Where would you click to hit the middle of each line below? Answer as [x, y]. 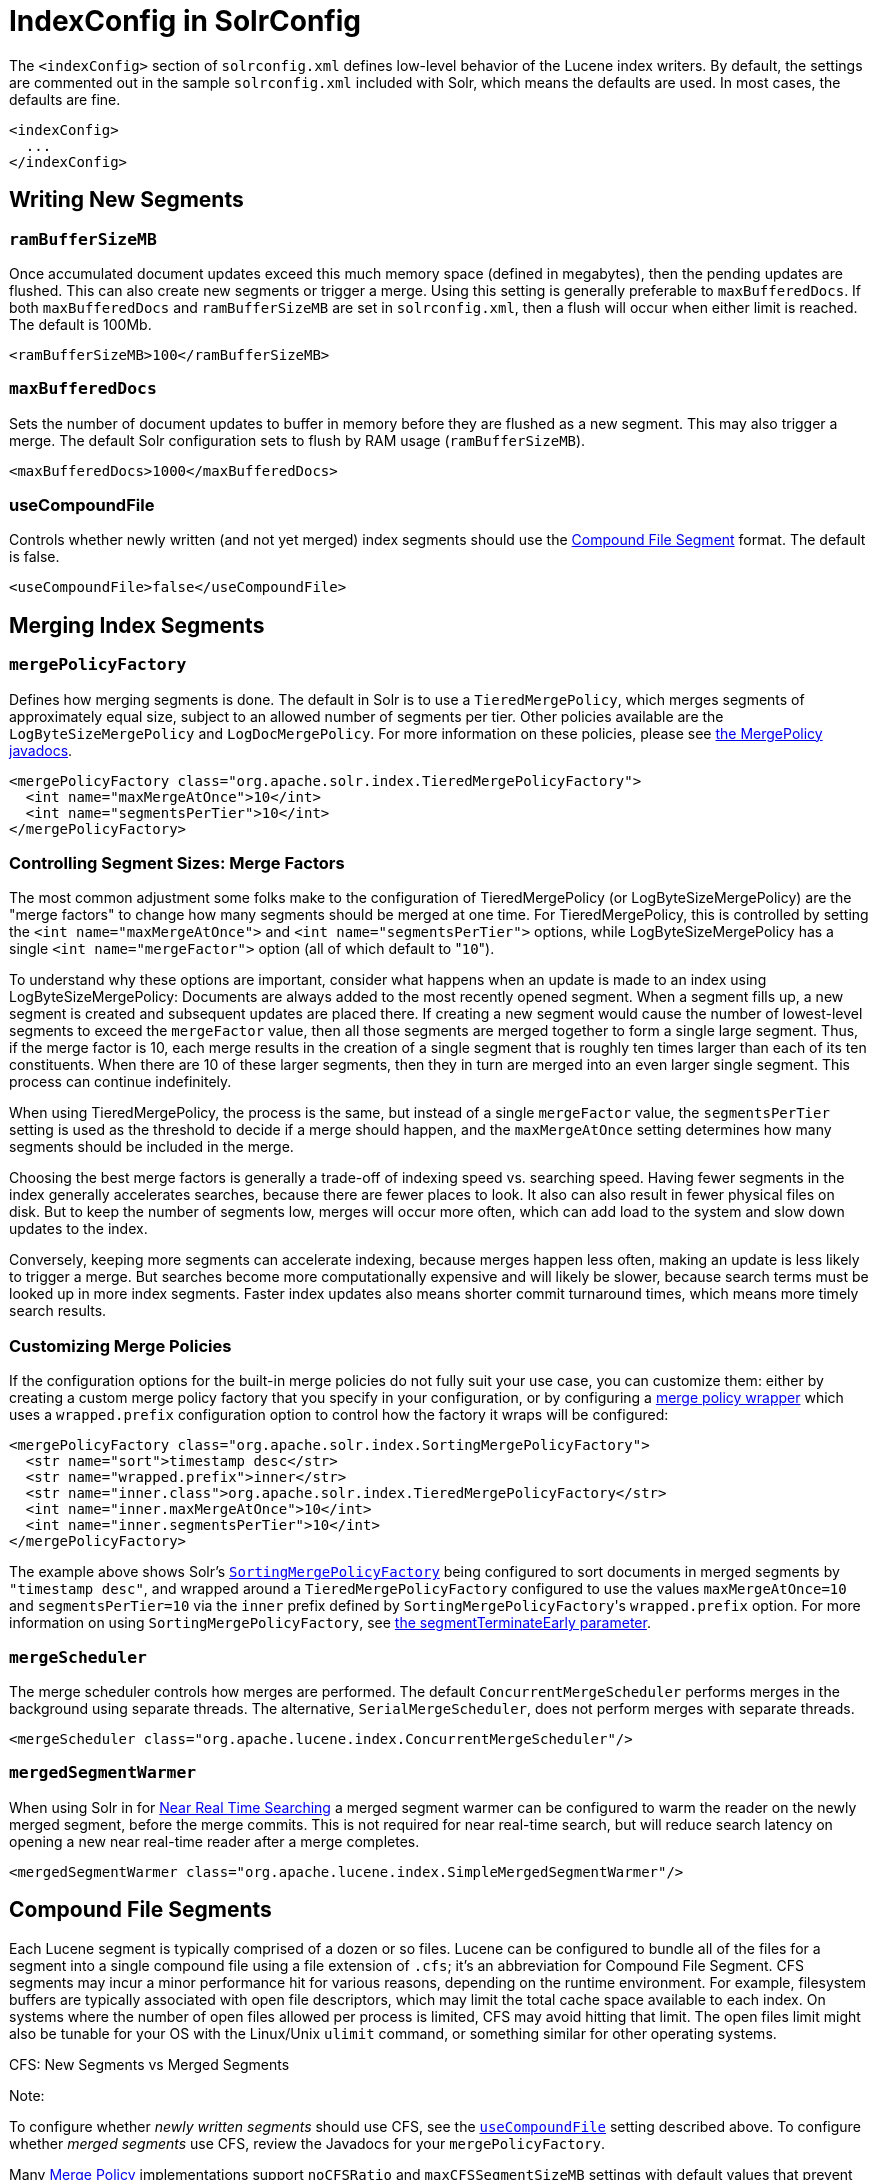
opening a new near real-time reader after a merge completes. [214, 1841]
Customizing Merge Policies [120, 1345]
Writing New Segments [126, 200]
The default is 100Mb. [80, 324]
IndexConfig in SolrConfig [185, 21]
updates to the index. [78, 1229]
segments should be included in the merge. [151, 1147]
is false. [34, 557]
